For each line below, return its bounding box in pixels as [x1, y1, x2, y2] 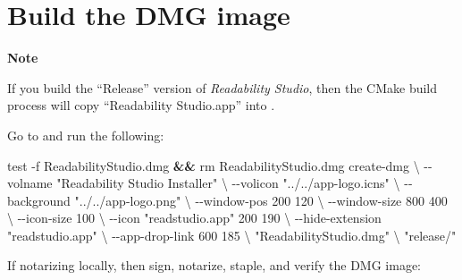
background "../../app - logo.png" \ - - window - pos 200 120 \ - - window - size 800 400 [7, 191, 448, 209]
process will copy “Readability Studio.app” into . [7, 96, 275, 115]
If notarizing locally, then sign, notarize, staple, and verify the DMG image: [7, 256, 421, 275]
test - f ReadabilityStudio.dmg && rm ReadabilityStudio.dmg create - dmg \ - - [7, 156, 433, 174]
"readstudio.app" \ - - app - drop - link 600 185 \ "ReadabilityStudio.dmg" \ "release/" [7, 225, 457, 244]
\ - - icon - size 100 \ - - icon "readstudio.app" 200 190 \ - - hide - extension [7, 208, 382, 227]
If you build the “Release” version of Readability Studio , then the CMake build [7, 78, 438, 97]
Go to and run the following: [7, 125, 164, 144]
